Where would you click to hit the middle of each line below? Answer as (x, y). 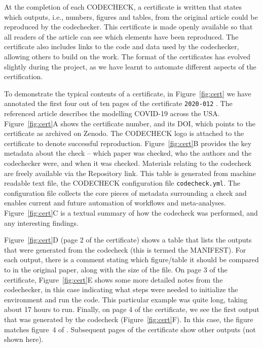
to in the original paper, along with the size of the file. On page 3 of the (116, 269)
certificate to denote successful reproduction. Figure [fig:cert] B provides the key (128, 143)
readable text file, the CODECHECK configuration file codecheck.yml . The (122, 183)
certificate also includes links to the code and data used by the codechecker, (122, 46)
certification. (24, 76)
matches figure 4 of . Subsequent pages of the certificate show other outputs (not (130, 329)
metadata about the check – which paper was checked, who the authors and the (128, 153)
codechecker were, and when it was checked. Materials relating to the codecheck (128, 163)
